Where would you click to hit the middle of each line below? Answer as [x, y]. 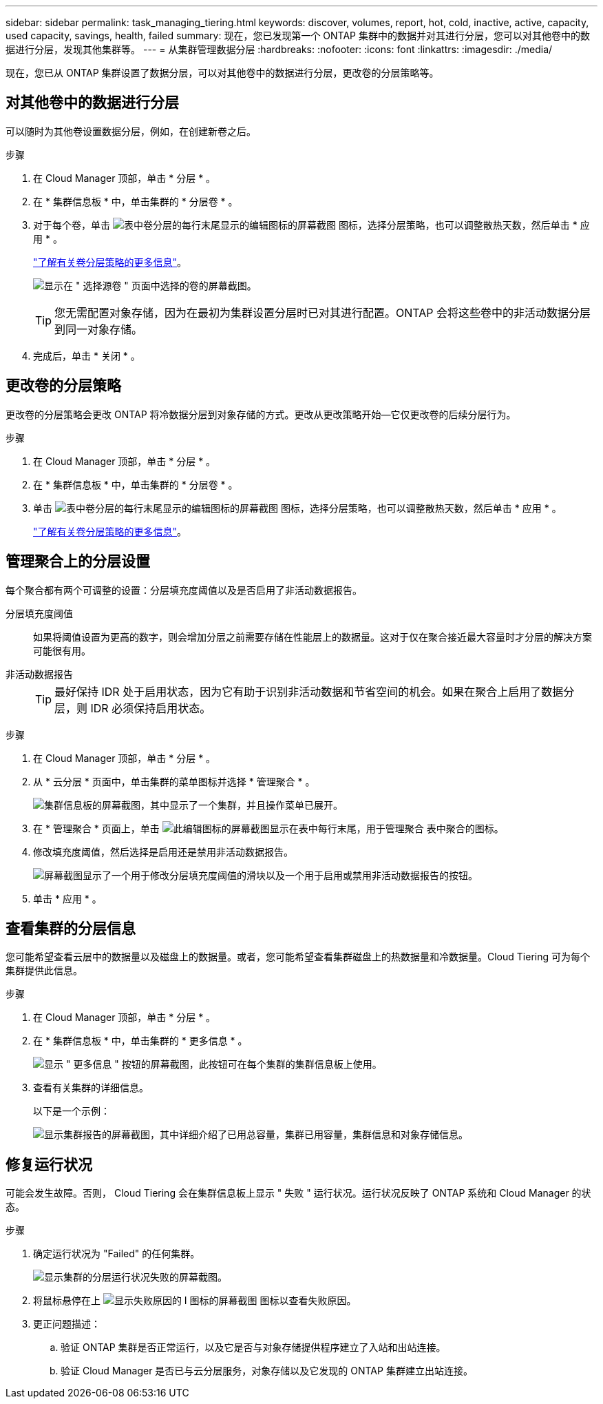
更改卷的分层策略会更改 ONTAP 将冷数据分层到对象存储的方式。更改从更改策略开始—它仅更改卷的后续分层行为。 [261, 414]
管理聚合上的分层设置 [78, 561]
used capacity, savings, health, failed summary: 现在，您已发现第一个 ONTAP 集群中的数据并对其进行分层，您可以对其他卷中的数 [298, 35]
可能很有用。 [62, 650]
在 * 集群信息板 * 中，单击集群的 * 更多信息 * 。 [140, 1041]
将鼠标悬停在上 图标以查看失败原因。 [195, 1301]
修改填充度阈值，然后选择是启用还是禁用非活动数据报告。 [163, 851]
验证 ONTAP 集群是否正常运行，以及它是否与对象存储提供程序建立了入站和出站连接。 [253, 1348]
